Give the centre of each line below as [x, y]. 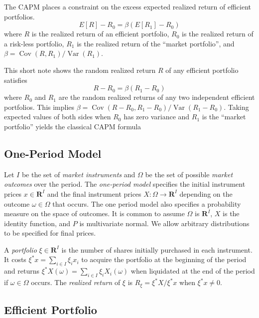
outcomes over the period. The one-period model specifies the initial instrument [125, 184]
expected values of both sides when [58, 117]
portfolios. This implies [39, 107]
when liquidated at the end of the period [193, 271]
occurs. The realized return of [76, 282]
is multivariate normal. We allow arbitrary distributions [164, 223]
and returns [22, 271]
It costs [15, 259]
